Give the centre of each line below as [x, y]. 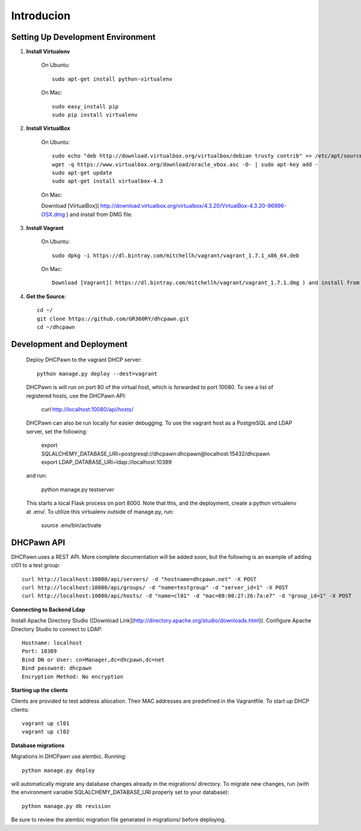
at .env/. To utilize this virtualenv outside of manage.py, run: [100, 511]
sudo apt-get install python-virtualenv [112, 79]
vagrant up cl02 [46, 732]
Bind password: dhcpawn [57, 668]
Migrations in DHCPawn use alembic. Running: [69, 756]
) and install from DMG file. [100, 214]
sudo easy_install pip [85, 106]
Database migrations [38, 745]
